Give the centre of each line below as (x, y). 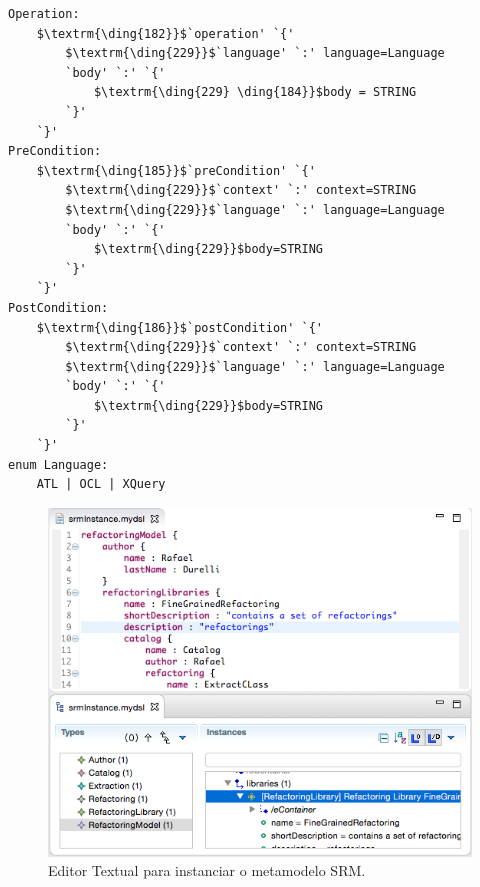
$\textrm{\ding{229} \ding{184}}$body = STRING (255, 92)
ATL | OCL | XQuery (101, 484)
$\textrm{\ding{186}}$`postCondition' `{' (179, 327)
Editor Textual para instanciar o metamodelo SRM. (207, 870)
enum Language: (58, 464)
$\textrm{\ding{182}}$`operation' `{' (165, 33)
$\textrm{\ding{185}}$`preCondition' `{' (176, 170)
